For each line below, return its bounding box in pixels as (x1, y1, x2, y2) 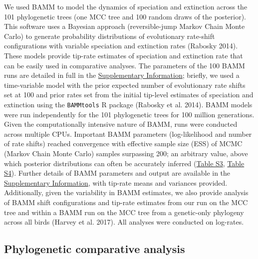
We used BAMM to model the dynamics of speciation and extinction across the (4, 1, 248, 11)
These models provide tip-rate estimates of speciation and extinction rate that (4, 50, 243, 60)
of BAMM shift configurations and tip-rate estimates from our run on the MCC (4, 197, 248, 207)
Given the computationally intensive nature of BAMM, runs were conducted (4, 119, 238, 129)
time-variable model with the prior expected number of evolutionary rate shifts (4, 79, 246, 90)
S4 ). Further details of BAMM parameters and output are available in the (4, 168, 231, 178)
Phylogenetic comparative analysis (4, 241, 185, 257)
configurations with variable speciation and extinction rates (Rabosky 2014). (4, 40, 238, 51)
